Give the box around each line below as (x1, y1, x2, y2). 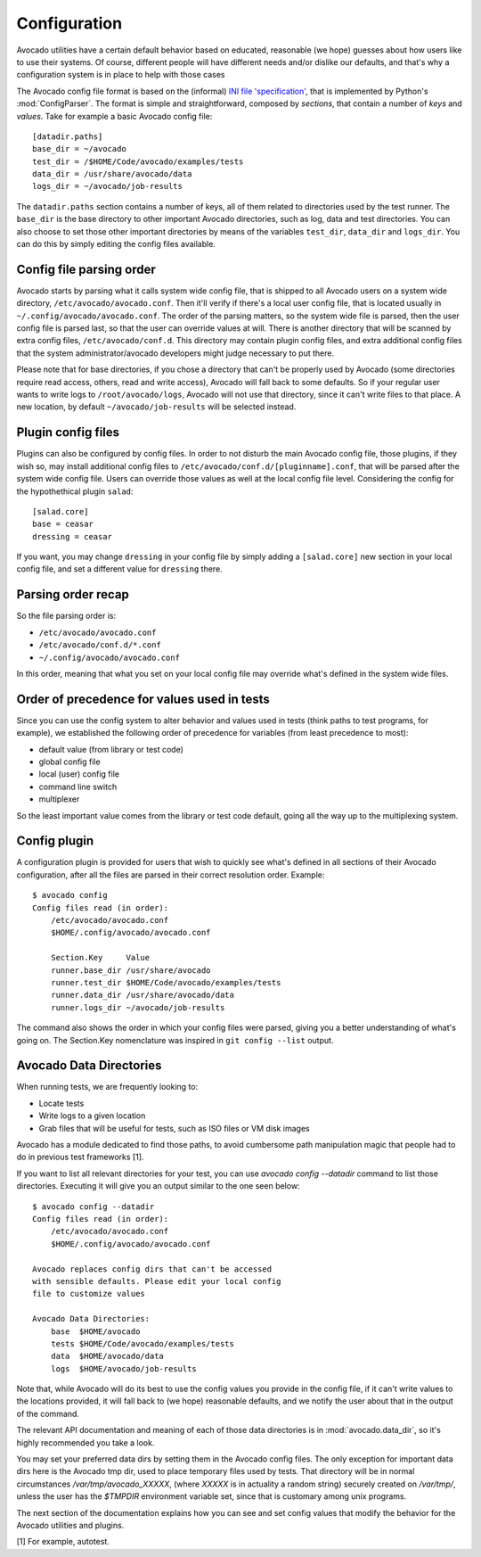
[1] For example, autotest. (16, 1536, 110, 1547)
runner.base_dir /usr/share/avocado (50, 965, 211, 976)
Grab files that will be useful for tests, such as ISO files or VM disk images (38, 1123, 311, 1133)
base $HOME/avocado (50, 1326, 141, 1337)
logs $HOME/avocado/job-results (50, 1363, 198, 1373)
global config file (38, 756, 102, 767)
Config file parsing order (16, 261, 156, 276)
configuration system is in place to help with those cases (16, 70, 225, 80)
